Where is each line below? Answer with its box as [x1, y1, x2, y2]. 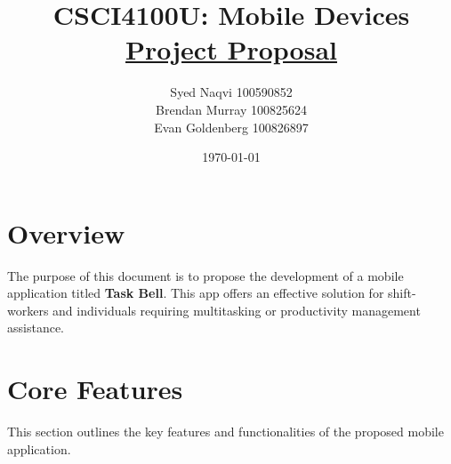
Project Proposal [125, 31, 337, 68]
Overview [7, 214, 125, 251]
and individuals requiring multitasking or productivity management [52, 300, 421, 319]
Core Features [7, 371, 183, 407]
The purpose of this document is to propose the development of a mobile [7, 266, 404, 284]
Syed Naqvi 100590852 [170, 83, 293, 101]
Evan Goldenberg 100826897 [154, 117, 309, 136]
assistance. [7, 318, 64, 337]
